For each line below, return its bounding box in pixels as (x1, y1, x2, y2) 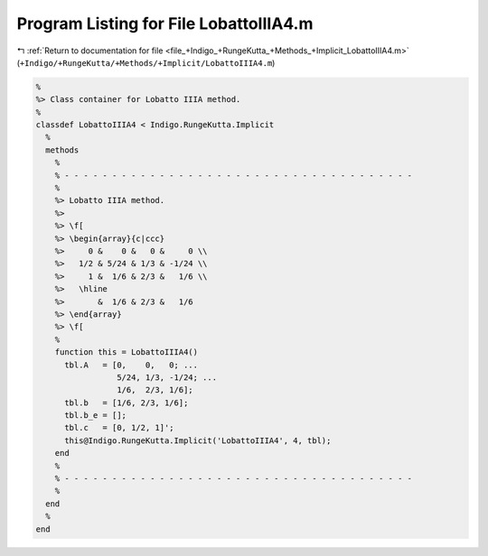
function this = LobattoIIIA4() (54, 347, 199, 357)
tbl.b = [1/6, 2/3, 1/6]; (64, 397, 189, 408)
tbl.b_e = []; (64, 411, 127, 421)
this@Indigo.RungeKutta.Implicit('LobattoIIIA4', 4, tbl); (64, 435, 332, 446)
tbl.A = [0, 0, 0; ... (64, 359, 199, 370)
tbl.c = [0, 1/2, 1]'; (64, 422, 175, 433)
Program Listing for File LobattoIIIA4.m (16, 14, 314, 33)
